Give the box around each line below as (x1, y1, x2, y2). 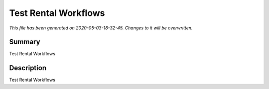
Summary (9, 38, 40, 46)
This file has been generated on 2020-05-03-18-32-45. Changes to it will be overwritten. (9, 25, 193, 31)
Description (9, 64, 47, 72)
